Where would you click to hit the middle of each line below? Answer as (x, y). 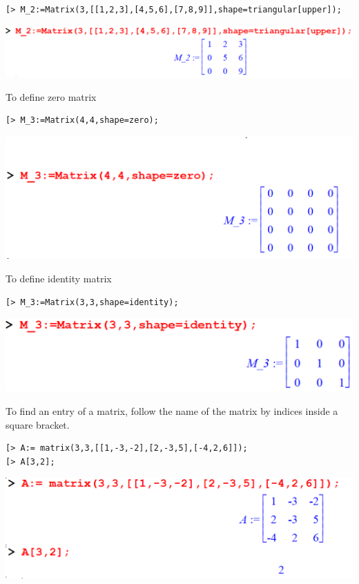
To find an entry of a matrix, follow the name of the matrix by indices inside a (172, 411)
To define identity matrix (59, 278)
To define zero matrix (51, 96)
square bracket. (38, 424)
